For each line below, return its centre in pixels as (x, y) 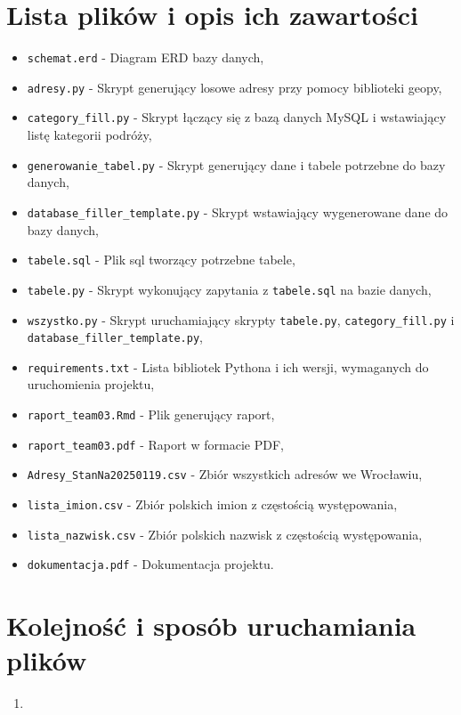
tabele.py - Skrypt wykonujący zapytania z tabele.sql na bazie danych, (229, 289)
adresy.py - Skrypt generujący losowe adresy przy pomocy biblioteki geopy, (235, 87)
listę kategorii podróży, (89, 135)
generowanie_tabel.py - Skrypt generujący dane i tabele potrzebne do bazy (236, 164)
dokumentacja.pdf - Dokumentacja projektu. (150, 564)
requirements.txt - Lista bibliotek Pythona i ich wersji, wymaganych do (228, 366)
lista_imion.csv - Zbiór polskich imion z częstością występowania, (212, 504)
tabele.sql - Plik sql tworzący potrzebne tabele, (161, 260)
